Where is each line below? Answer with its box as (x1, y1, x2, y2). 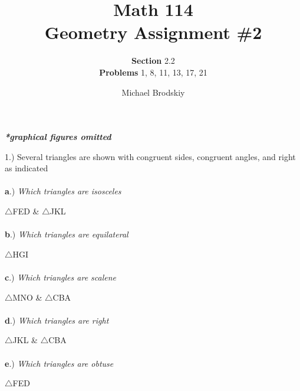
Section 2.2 (131, 54, 175, 67)
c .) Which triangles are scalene (5, 271, 117, 284)
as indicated (5, 162, 48, 174)
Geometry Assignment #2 (44, 20, 262, 44)
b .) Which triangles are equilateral (5, 228, 128, 240)
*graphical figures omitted (5, 131, 111, 143)
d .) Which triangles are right (5, 314, 109, 326)
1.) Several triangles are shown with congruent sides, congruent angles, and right (5, 150, 296, 162)
